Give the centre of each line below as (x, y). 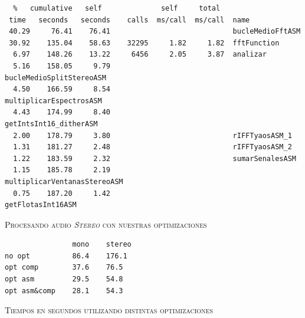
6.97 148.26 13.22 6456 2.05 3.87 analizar (140, 55)
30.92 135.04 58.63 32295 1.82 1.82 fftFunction (144, 43)
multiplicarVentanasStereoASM (64, 181)
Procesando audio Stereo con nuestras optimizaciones (106, 224)
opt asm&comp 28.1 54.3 (64, 291)
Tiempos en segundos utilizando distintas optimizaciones (109, 310)
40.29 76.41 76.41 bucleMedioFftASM (155, 32)
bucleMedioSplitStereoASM (55, 78)
